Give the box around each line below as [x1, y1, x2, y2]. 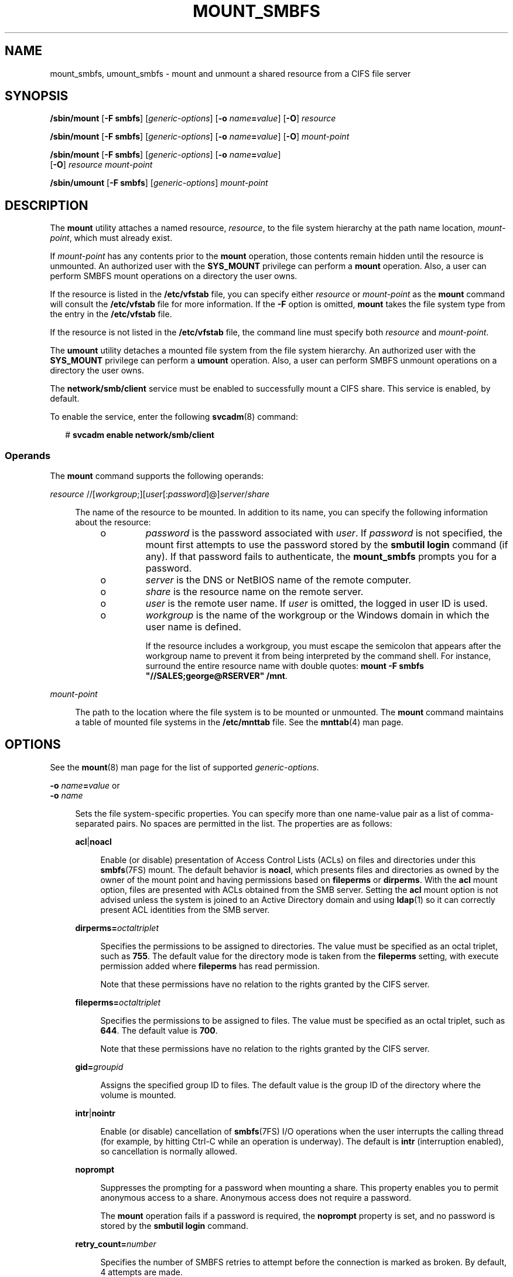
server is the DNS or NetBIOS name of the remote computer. [145, 574, 411, 586]
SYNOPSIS [5, 89, 69, 104]
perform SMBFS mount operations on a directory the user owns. [50, 271, 297, 281]
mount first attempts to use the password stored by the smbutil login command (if [145, 539, 508, 551]
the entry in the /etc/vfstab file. [50, 309, 172, 320]
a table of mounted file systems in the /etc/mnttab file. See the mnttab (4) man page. [75, 717, 403, 728]
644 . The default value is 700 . [100, 1025, 218, 1035]
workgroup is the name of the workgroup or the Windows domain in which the [145, 609, 490, 621]
